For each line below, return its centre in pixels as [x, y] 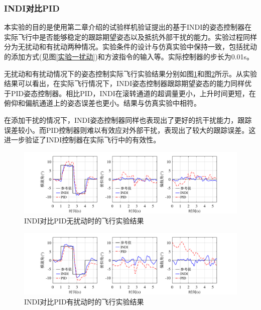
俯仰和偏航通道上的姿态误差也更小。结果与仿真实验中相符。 [102, 103]
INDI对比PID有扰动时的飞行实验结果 [84, 301]
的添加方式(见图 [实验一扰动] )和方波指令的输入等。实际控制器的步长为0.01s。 [129, 56]
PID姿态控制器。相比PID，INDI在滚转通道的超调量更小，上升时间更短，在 [133, 93]
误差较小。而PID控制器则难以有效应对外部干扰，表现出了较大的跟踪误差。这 [130, 130]
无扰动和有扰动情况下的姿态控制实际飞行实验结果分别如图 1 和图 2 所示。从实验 [130, 73]
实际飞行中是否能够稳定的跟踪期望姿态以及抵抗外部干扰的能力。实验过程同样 [130, 36]
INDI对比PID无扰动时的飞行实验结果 [84, 220]
